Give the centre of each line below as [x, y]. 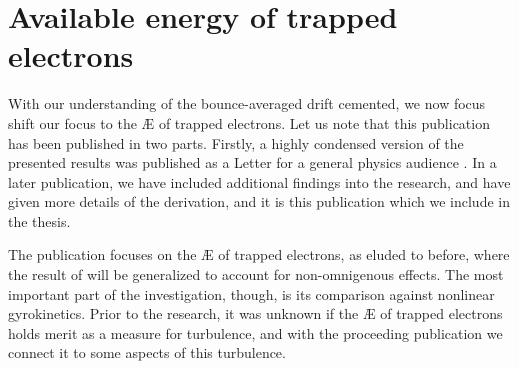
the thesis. [39, 220]
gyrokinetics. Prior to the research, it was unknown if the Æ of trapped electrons [255, 313]
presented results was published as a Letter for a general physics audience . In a [252, 162]
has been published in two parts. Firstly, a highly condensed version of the [236, 142]
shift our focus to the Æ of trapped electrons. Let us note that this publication [249, 122]
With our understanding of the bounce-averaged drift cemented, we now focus [247, 103]
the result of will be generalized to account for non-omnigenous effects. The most [256, 274]
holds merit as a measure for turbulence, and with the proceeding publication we [255, 332]
